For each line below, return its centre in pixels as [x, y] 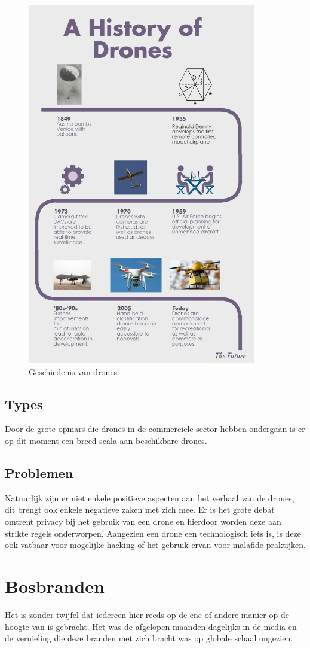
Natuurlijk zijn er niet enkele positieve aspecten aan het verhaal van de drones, [150, 498]
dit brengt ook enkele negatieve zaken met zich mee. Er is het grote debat [140, 509]
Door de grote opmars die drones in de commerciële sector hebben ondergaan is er [155, 429]
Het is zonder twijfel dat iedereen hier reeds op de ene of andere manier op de [147, 614]
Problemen [39, 473]
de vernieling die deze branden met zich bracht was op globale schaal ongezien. [149, 638]
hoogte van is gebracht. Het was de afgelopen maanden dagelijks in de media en [151, 626]
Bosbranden [55, 586]
